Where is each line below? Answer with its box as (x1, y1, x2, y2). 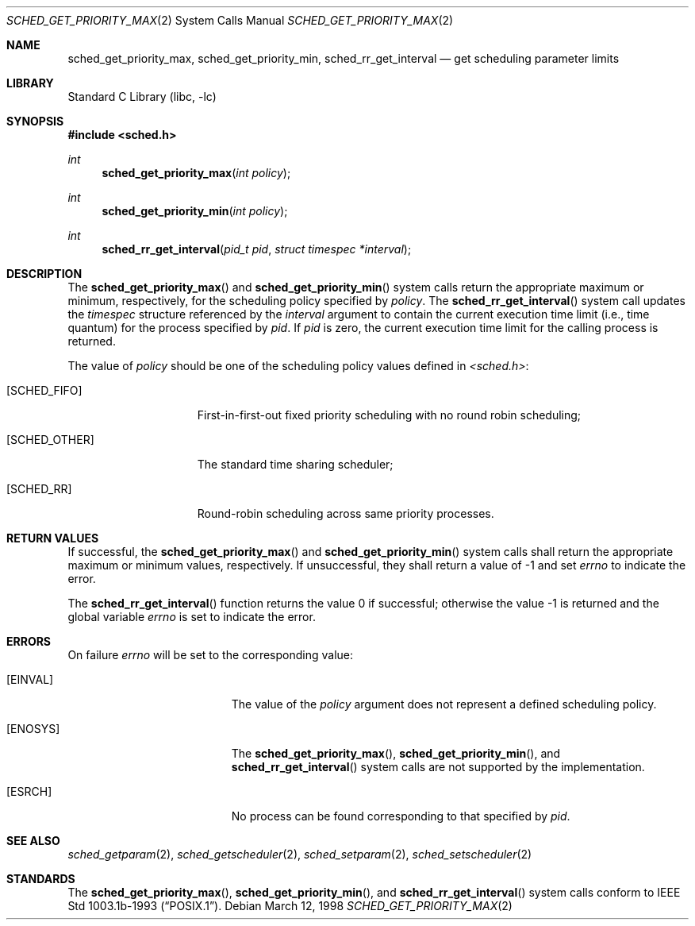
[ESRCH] (6, 785, 52, 798)
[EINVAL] (6, 673, 54, 686)
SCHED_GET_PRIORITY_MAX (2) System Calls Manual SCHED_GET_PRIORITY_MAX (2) (6, 14, 454, 27)
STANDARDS (6, 872, 75, 885)
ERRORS (6, 635, 52, 648)
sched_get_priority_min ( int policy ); (102, 204, 288, 218)
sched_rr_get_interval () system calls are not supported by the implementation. (231, 760, 645, 774)
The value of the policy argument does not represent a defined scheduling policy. (231, 697, 657, 711)
